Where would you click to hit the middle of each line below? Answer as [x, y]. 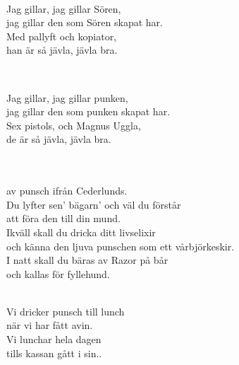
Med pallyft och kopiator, [62, 36]
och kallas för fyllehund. [58, 273]
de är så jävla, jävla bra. [59, 139]
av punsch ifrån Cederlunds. [67, 191]
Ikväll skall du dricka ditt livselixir [81, 232]
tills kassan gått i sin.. [54, 353]
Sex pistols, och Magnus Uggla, [74, 125]
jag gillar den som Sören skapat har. [85, 22]
